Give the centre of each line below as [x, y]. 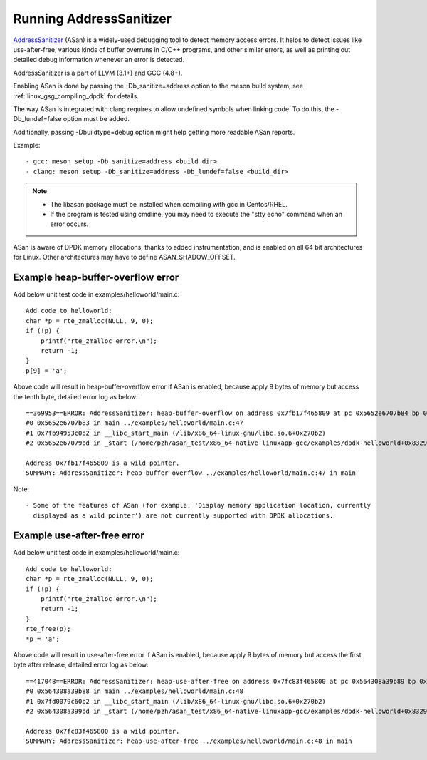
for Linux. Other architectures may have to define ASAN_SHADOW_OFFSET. [125, 257]
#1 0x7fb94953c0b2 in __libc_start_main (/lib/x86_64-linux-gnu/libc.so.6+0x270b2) [176, 433]
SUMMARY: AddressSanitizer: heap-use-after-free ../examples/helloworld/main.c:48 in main [189, 741]
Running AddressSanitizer [93, 19]
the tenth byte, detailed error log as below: [75, 396]
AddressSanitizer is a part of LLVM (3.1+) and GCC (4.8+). [98, 73]
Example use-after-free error [79, 536]
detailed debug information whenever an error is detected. [99, 60]
